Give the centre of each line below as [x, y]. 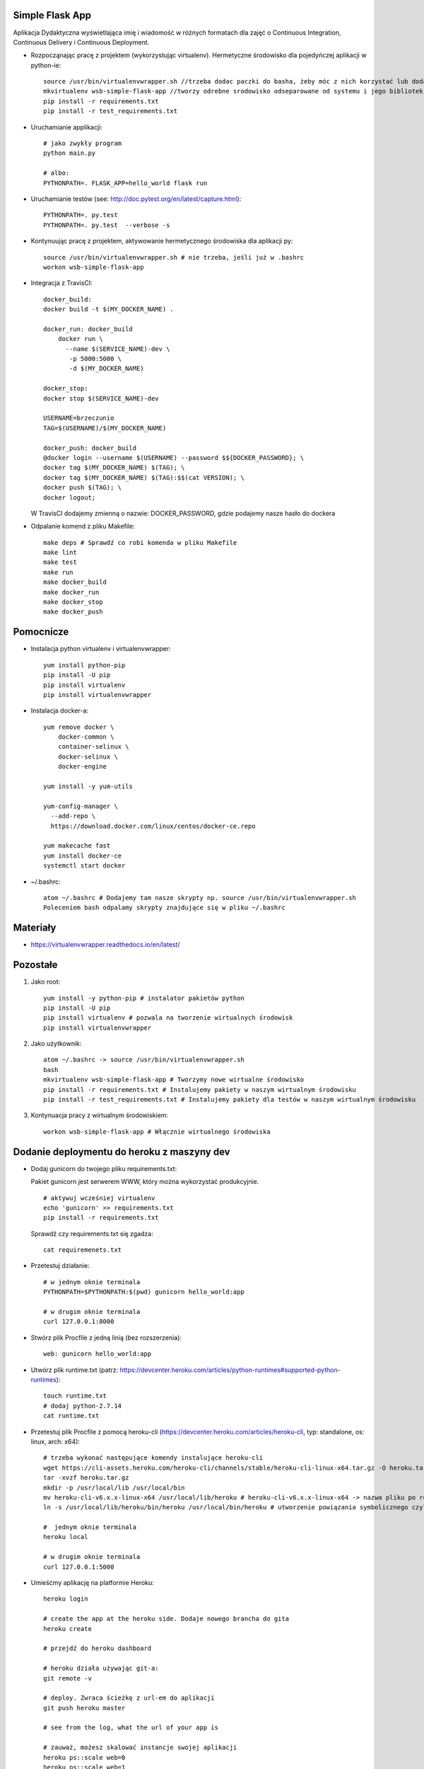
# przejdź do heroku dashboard [98, 1648]
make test [60, 562]
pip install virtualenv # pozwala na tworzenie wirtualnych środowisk [168, 1018]
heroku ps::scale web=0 [84, 1757]
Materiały [35, 928]
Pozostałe [35, 965]
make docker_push [73, 612]
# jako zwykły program [83, 144]
